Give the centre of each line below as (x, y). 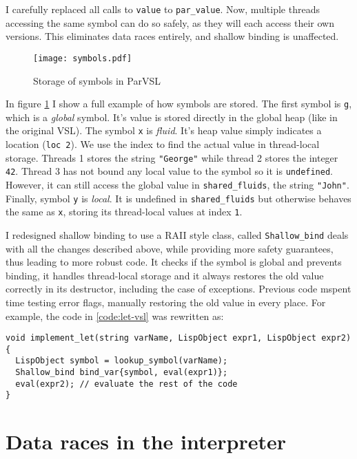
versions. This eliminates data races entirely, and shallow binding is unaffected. (172, 36)
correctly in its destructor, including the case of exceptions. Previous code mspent (178, 289)
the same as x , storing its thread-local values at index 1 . (124, 212)
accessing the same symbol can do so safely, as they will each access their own (170, 22)
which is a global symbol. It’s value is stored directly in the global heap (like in (172, 117)
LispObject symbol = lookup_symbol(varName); (122, 361)
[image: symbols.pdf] (83, 58)
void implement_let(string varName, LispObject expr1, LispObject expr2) (178, 338)
